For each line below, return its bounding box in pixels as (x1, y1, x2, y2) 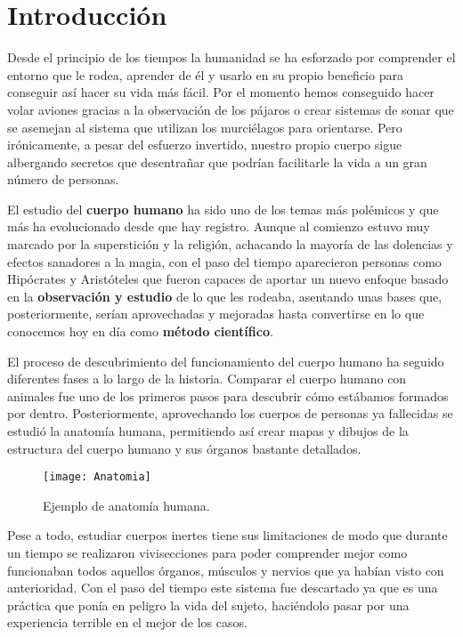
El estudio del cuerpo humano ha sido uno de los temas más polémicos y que (7, 199, 439, 218)
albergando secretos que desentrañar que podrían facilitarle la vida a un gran (7, 152, 427, 171)
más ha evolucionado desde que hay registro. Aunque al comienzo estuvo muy (7, 217, 430, 236)
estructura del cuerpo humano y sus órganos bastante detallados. (7, 439, 361, 457)
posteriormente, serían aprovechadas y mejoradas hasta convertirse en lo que (7, 304, 425, 323)
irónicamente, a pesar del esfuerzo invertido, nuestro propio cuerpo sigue (7, 135, 402, 154)
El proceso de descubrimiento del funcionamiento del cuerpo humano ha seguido (7, 351, 444, 370)
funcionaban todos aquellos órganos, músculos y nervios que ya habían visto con (7, 560, 444, 579)
